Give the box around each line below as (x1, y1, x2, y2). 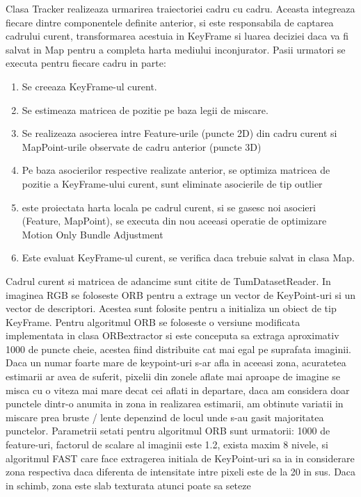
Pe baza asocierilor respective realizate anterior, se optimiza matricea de (22, 163, 330, 177)
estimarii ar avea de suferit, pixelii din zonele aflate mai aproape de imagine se (6, 369, 341, 384)
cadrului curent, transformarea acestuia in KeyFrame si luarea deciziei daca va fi (6, 28, 349, 43)
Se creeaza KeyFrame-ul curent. (22, 79, 157, 93)
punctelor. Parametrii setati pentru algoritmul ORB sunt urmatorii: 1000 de (6, 423, 330, 438)
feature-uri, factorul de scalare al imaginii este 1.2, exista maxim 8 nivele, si (6, 437, 328, 452)
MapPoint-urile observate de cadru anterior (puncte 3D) (22, 139, 262, 154)
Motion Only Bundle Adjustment (22, 227, 163, 241)
